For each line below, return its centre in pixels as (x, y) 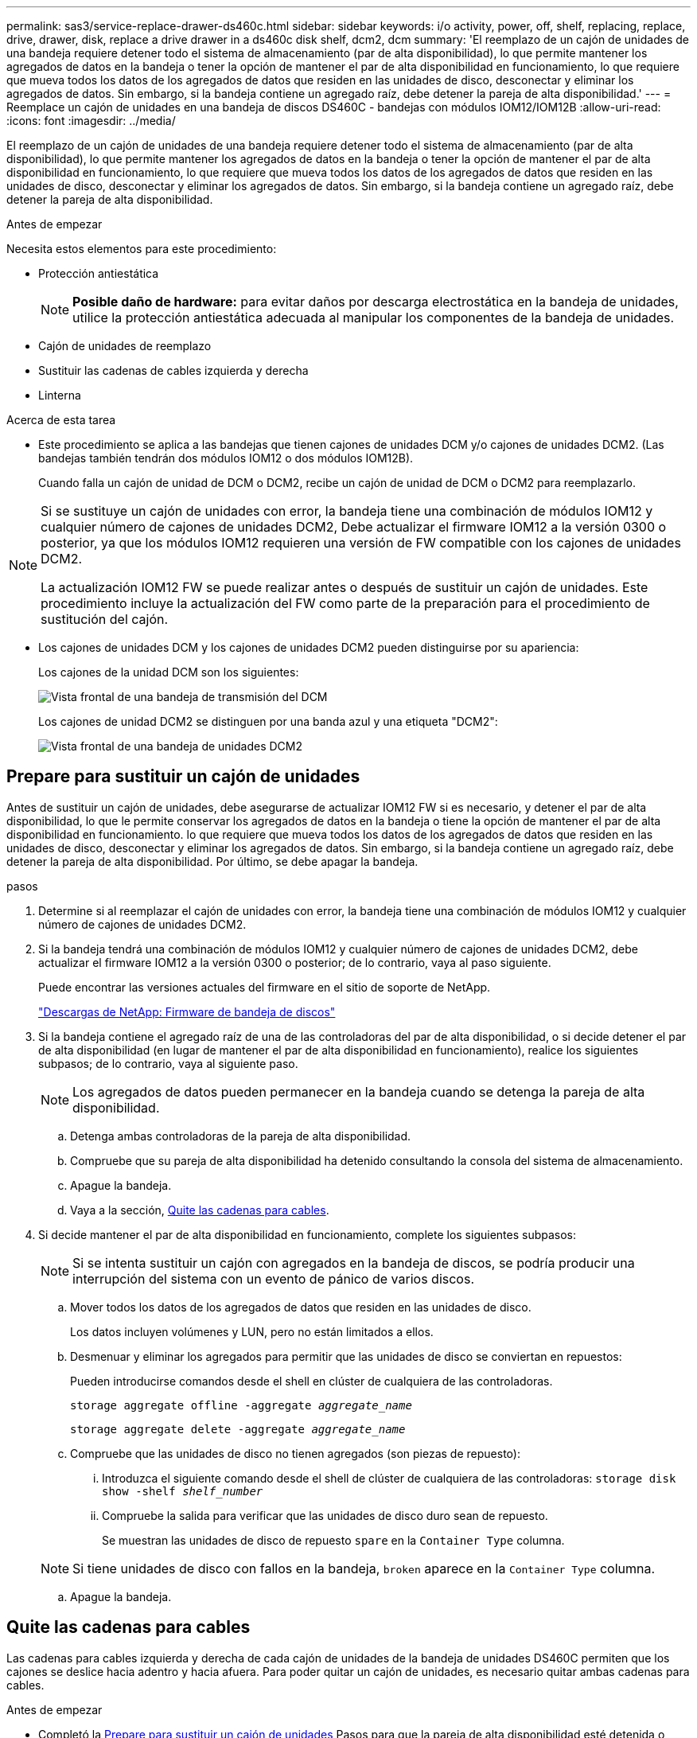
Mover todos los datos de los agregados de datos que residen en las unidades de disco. (301, 1307)
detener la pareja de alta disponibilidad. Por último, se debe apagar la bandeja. (212, 861)
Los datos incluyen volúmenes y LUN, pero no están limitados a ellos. (252, 1331)
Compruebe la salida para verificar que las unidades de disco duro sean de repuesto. (325, 1515)
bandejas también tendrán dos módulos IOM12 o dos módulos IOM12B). (226, 458)
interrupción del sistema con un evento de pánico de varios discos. (273, 1278)
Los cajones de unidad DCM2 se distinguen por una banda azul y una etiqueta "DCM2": (268, 721)
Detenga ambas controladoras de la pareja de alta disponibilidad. (241, 1136)
